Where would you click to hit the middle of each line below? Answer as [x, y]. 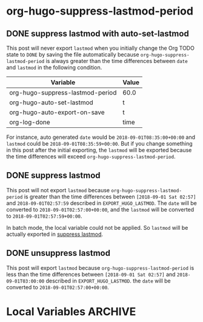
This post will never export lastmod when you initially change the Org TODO [101, 48]
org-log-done [30, 122]
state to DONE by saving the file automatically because [73, 55]
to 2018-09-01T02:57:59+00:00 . [44, 216]
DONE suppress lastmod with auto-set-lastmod [98, 34]
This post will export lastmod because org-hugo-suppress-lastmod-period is [100, 267]
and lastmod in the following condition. [54, 67]
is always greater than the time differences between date [117, 61]
